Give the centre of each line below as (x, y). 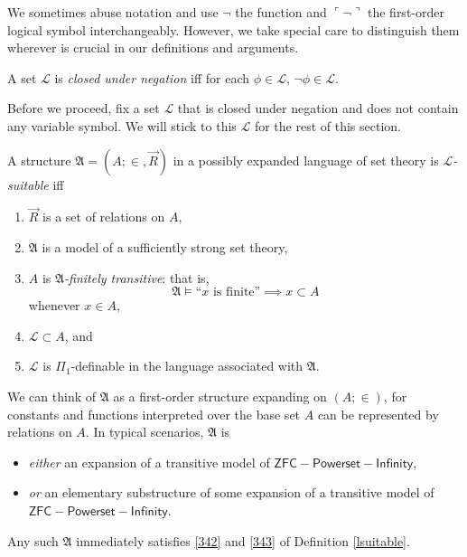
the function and (281, 12)
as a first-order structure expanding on (220, 396)
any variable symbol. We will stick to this (122, 125)
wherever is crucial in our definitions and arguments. (153, 47)
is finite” (237, 293)
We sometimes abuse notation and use (113, 12)
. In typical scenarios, (145, 432)
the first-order (406, 12)
